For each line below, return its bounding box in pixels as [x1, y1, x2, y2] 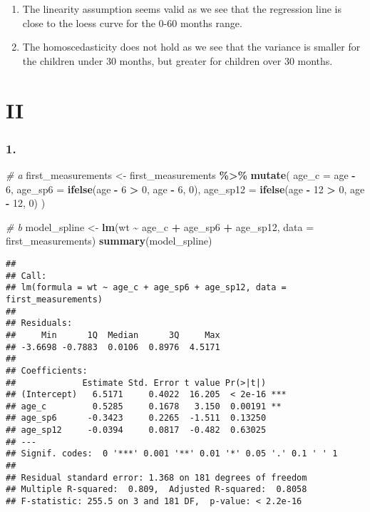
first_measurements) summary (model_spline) [6, 233, 212, 248]
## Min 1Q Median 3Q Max [6, 329, 220, 340]
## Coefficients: [6, 365, 88, 376]
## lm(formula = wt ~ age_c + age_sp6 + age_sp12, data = [6, 282, 287, 293]
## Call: [6, 270, 47, 281]
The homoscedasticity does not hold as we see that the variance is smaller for [22, 39, 361, 54]
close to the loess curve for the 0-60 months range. [22, 15, 242, 30]
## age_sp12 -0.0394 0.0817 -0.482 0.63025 [6, 425, 267, 436]
